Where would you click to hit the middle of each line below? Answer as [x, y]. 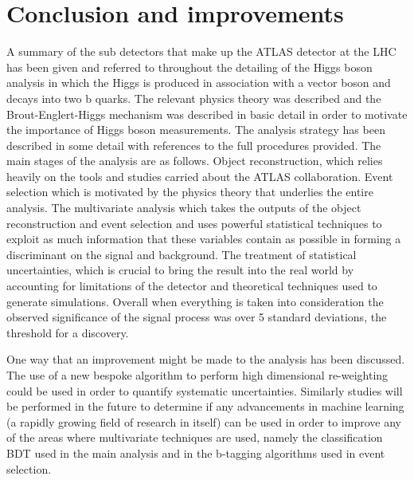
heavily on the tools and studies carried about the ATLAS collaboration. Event [200, 176]
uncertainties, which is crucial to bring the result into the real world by [180, 270]
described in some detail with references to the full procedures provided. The [194, 145]
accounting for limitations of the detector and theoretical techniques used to [192, 286]
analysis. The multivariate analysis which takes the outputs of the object [184, 208]
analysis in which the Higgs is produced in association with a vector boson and [199, 83]
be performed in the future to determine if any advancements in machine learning [205, 406]
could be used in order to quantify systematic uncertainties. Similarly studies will [205, 390]
